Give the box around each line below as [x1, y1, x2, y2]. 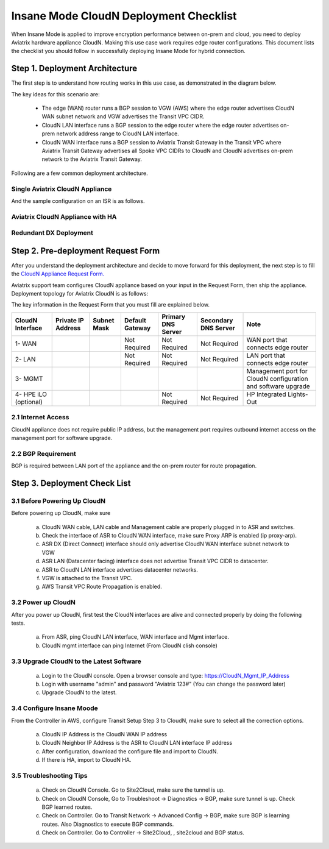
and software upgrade [246, 382, 310, 390]
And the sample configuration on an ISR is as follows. [11, 197, 146, 204]
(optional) [15, 397, 43, 406]
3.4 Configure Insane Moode [11, 704, 99, 712]
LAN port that [246, 351, 286, 360]
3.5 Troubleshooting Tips [11, 771, 88, 780]
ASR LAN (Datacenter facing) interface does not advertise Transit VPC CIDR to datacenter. [41, 558, 269, 565]
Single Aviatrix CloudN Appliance [11, 185, 112, 193]
